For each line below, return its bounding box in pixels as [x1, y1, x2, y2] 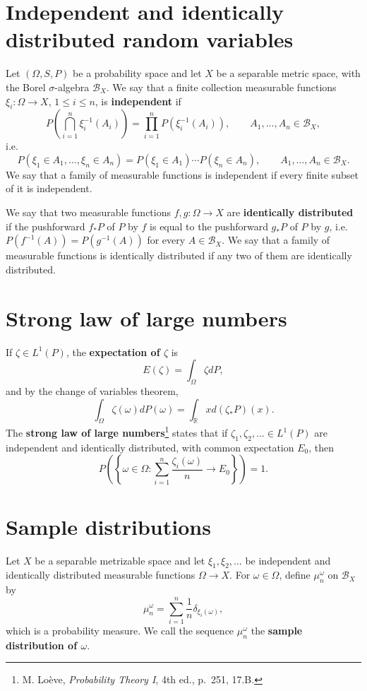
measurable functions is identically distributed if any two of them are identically [6, 248, 352, 263]
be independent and [245, 553, 331, 567]
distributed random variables [6, 25, 294, 54]
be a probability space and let [73, 66, 202, 81]
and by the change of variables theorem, [6, 383, 179, 398]
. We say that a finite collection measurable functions [106, 79, 337, 94]
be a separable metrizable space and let [35, 553, 205, 567]
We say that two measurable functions [6, 205, 171, 220]
